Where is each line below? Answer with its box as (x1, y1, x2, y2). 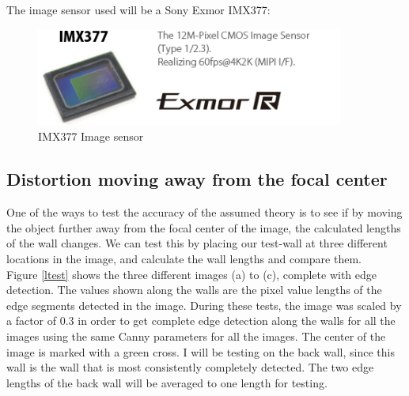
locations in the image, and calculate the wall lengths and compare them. (6, 250, 362, 266)
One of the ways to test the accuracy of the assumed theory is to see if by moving (6, 204, 403, 221)
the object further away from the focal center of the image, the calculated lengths (6, 219, 401, 236)
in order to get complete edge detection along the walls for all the (78, 312, 396, 329)
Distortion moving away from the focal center (6, 167, 388, 191)
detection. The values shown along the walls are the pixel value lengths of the (6, 281, 382, 298)
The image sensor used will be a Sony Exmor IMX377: (6, 2, 271, 17)
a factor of (6, 312, 57, 329)
